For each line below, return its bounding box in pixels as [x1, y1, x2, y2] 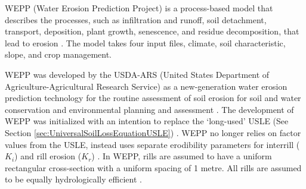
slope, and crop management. [5, 48, 112, 61]
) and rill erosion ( [14, 150, 82, 162]
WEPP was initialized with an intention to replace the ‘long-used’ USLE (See [5, 115, 289, 127]
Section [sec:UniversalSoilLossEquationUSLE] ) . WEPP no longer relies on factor [5, 126, 301, 138]
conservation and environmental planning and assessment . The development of [5, 103, 294, 115]
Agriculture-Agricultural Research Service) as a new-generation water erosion [5, 80, 288, 92]
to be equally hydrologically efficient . [5, 173, 142, 185]
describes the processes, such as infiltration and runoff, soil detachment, [5, 13, 267, 26]
